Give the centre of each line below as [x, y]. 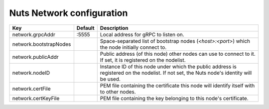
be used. [110, 79]
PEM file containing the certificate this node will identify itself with [177, 86]
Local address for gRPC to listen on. [142, 34]
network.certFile [31, 89]
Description [114, 28]
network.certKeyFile [36, 98]
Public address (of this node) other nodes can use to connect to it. [178, 54]
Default [85, 28]
